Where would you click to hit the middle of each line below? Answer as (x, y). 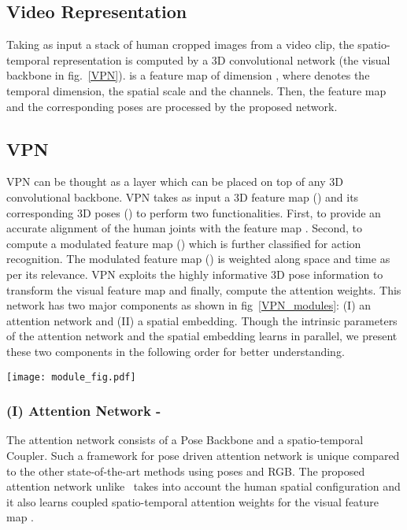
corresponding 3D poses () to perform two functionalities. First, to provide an (194, 212)
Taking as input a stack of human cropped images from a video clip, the (180, 44)
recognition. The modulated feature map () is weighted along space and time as (198, 259)
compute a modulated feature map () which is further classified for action (184, 243)
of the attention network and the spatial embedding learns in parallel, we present (202, 336)
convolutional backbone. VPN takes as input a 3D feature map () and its (183, 196)
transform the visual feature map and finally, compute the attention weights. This (204, 289)
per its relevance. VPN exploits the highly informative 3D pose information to (195, 274)
